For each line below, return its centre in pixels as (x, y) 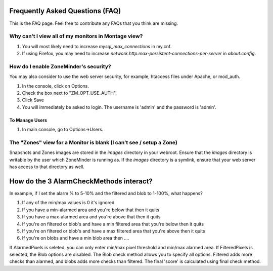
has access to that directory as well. (47, 167)
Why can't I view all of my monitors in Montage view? (76, 36)
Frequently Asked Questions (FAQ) (65, 11)
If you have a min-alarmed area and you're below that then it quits (90, 210)
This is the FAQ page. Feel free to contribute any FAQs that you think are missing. (94, 23)
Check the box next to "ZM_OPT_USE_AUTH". (70, 93)
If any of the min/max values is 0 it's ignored (68, 203)
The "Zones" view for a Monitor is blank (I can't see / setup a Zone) (94, 142)
